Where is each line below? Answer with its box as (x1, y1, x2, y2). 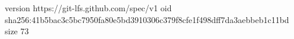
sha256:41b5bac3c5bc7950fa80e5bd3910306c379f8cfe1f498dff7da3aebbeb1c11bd (5, 13, 289, 25)
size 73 (5, 25, 29, 37)
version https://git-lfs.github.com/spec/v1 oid (5, 2, 172, 14)
